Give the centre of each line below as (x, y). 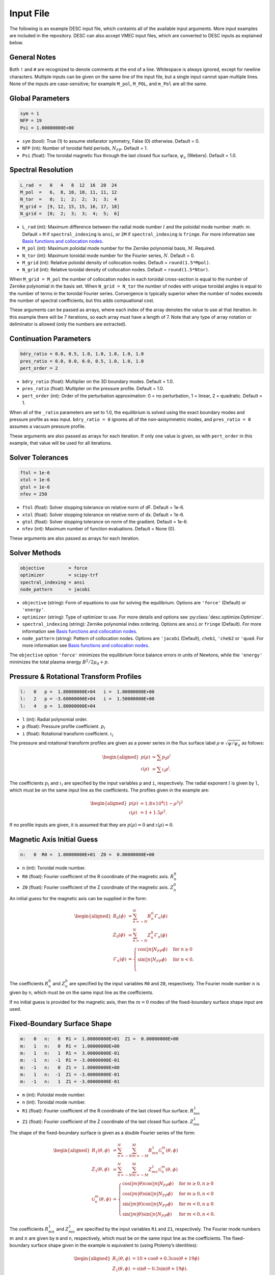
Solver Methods (35, 553)
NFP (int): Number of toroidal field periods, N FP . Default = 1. (85, 149)
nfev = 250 (34, 494)
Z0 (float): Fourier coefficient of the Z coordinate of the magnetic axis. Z (98, 887)
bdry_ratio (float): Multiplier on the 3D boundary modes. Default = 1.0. (98, 381)
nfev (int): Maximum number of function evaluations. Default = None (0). (99, 529)
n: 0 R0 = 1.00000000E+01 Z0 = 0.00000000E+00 (87, 855)
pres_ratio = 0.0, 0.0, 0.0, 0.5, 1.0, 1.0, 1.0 (82, 361)
